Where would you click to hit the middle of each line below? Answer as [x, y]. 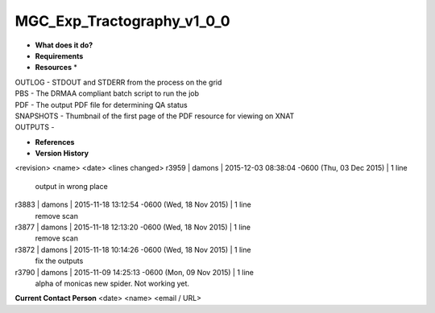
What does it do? [64, 45]
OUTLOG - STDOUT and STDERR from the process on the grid [118, 82]
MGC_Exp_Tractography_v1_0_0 [122, 21]
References [55, 142]
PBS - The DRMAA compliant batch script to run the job [107, 93]
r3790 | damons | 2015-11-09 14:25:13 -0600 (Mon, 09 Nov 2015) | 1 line [134, 272]
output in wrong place [71, 186]
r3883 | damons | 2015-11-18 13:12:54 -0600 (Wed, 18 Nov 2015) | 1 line [133, 204]
